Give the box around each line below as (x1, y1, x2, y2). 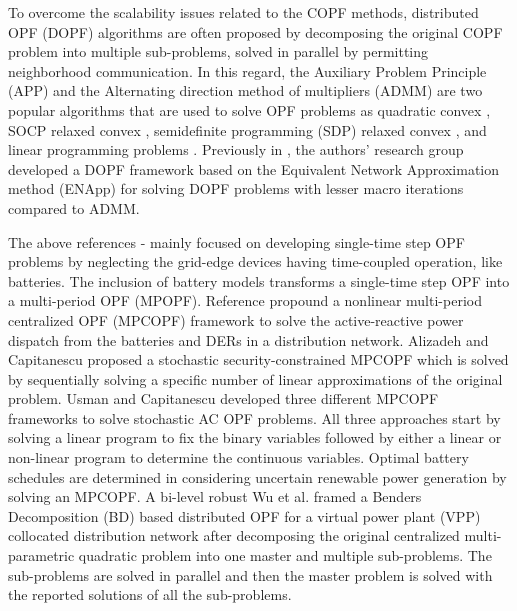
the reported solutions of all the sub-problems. (8, 584, 292, 605)
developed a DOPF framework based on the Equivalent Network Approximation (8, 158, 500, 179)
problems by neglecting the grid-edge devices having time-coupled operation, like (8, 251, 503, 272)
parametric (8, 545, 75, 566)
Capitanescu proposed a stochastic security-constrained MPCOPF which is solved (8, 349, 509, 370)
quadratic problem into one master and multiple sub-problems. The (78, 545, 492, 566)
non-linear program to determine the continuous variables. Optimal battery (8, 447, 469, 468)
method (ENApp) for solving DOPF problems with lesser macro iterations (8, 178, 464, 199)
